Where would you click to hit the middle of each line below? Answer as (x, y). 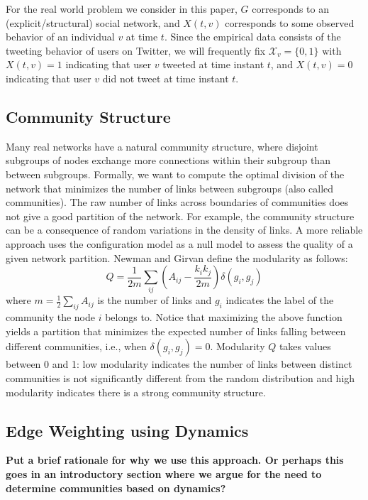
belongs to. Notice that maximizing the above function (224, 317)
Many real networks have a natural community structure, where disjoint (162, 146)
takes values (305, 346)
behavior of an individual (60, 37)
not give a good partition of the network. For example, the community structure (180, 216)
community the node (50, 317)
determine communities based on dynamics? (116, 488)
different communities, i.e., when (76, 346)
